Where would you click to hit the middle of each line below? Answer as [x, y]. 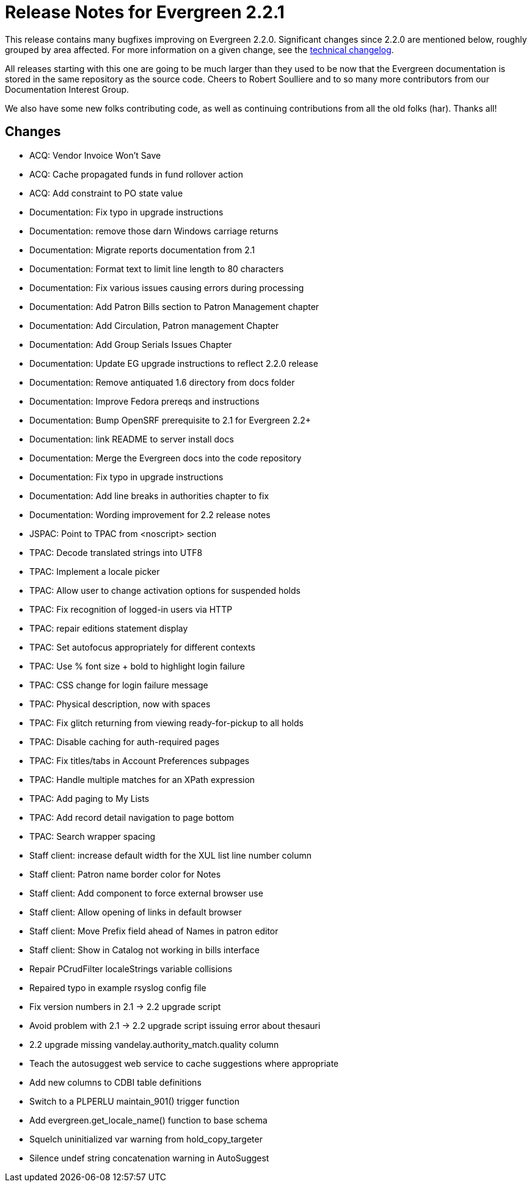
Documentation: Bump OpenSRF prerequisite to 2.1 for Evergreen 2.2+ [170, 420]
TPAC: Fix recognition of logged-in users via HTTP [131, 609]
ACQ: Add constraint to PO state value [106, 193]
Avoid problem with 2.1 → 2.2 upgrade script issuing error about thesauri [175, 1025]
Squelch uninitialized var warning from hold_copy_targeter [146, 1139]
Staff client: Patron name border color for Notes [125, 874]
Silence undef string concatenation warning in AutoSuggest [149, 1158]
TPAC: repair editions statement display [109, 628]
